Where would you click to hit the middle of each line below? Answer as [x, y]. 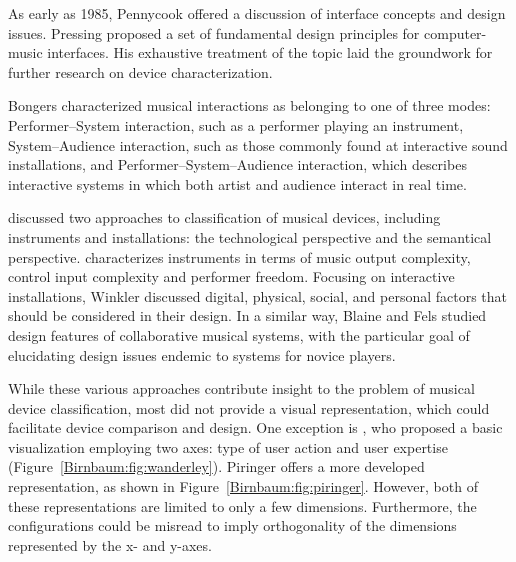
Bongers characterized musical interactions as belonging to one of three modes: [249, 105]
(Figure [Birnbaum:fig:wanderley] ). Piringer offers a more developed [216, 466]
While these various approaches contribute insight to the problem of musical [241, 388]
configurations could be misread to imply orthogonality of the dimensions [232, 525]
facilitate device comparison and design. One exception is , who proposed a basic [255, 427]
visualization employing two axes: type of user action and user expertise [228, 446]
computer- [455, 32]
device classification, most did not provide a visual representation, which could [249, 407]
